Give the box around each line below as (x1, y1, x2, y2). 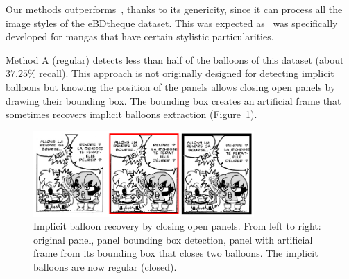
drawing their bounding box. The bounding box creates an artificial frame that (6, 93, 341, 108)
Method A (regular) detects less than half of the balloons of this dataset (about (6, 52, 344, 67)
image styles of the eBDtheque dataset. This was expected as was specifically (6, 15, 338, 30)
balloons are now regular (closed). (33, 260, 177, 274)
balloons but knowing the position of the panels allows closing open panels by (6, 79, 336, 94)
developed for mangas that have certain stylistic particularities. (6, 29, 274, 44)
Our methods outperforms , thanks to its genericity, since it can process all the (6, 2, 343, 16)
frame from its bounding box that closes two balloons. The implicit (33, 246, 318, 260)
